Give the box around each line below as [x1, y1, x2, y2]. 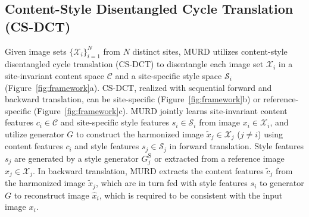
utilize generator [5, 127, 64, 140]
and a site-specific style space [115, 69, 222, 81]
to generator [259, 177, 304, 189]
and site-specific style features [60, 116, 170, 128]
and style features [74, 140, 139, 152]
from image [199, 116, 241, 128]
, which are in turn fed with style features [95, 177, 248, 189]
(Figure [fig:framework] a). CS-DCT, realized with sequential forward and [5, 81, 272, 93]
